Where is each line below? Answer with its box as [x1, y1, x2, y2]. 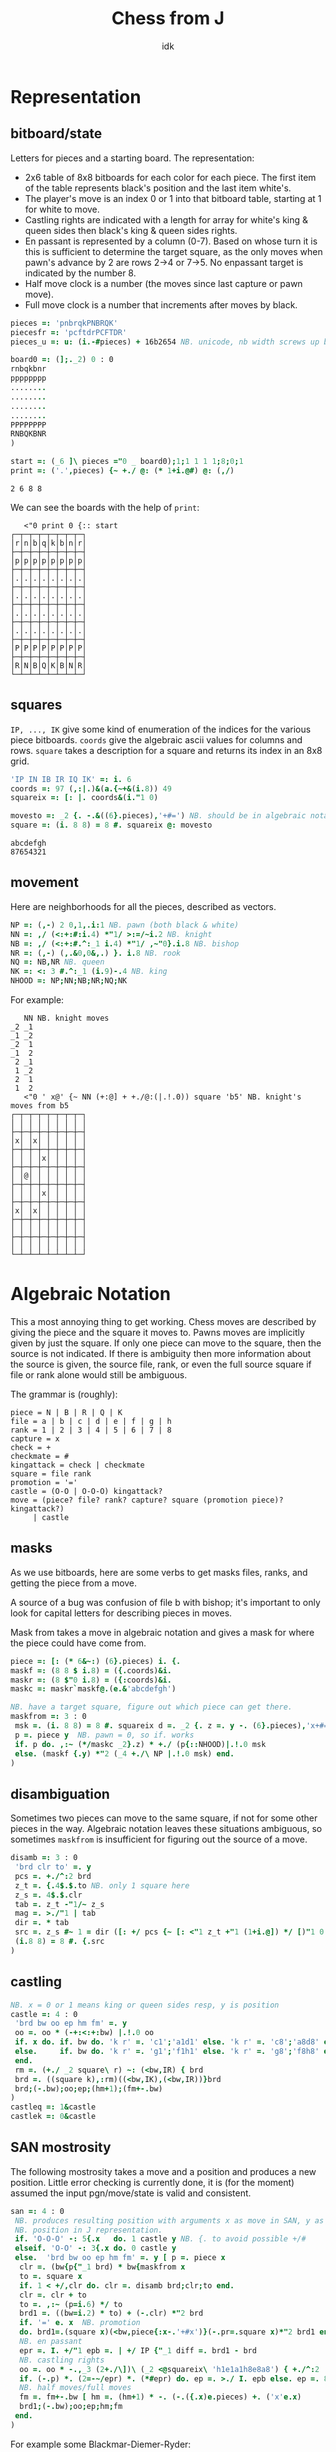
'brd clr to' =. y [14, 1862, 92, 1872]
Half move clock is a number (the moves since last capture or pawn [24, 277, 303, 289]
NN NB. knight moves [23, 1013, 110, 1023]
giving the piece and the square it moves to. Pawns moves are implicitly [10, 1326, 305, 1338]
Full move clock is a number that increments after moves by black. [24, 298, 298, 311]
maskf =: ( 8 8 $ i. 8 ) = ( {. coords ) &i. [10, 1665, 172, 1676]
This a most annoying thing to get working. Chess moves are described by [10, 1315, 317, 1327]
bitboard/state [10, 125, 103, 142]
